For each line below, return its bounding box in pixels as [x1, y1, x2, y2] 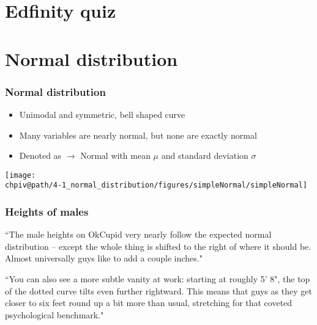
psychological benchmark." [5, 308, 104, 321]
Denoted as [19, 149, 62, 162]
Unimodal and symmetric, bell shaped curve [19, 108, 185, 120]
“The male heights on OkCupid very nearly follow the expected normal [5, 228, 272, 241]
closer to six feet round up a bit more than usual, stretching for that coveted [5, 296, 293, 309]
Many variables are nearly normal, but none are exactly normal [19, 128, 257, 141]
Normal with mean [80, 149, 151, 162]
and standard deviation [161, 149, 248, 162]
